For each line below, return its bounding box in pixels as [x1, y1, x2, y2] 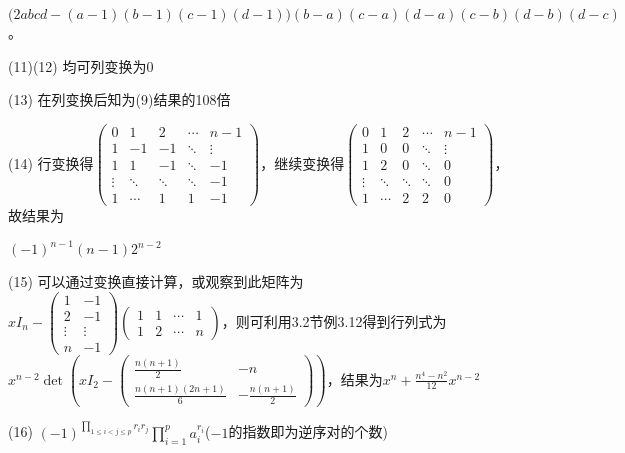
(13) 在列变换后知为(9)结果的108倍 [8, 89, 231, 110]
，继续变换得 [260, 152, 345, 173]
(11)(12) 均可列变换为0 [8, 55, 154, 76]
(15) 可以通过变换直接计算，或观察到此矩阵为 [8, 271, 304, 292]
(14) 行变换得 [8, 152, 94, 173]
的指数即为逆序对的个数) [228, 421, 388, 442]
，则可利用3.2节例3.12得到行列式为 [221, 310, 447, 331]
